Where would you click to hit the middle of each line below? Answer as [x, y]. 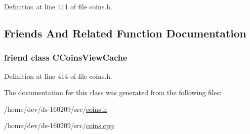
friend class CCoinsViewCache [66, 57]
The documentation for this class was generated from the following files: [113, 92]
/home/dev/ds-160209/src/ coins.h [56, 109]
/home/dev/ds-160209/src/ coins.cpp [59, 125]
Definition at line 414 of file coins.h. [58, 76]
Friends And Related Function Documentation [125, 33]
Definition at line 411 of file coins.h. [58, 6]
